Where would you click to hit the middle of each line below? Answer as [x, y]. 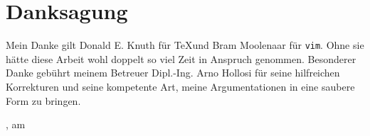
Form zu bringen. [43, 100]
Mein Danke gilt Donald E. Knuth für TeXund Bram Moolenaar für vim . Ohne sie [185, 45]
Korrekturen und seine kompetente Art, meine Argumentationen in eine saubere [180, 86]
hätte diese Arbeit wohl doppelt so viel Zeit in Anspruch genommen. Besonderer [181, 58]
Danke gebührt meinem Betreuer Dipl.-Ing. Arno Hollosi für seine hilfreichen [173, 73]
